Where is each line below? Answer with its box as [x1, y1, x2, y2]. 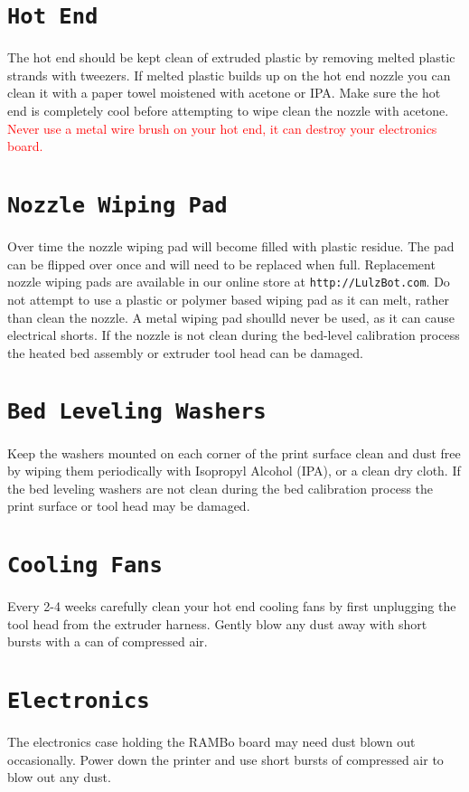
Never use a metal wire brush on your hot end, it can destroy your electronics [7, 118, 437, 137]
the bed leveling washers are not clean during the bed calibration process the [7, 478, 434, 497]
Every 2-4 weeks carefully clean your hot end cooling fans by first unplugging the [7, 597, 456, 616]
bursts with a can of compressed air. [7, 632, 208, 651]
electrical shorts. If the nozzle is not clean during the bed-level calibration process [7, 325, 460, 344]
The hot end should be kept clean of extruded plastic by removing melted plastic [7, 48, 455, 67]
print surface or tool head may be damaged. [7, 496, 250, 515]
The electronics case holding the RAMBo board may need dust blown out [7, 732, 416, 751]
